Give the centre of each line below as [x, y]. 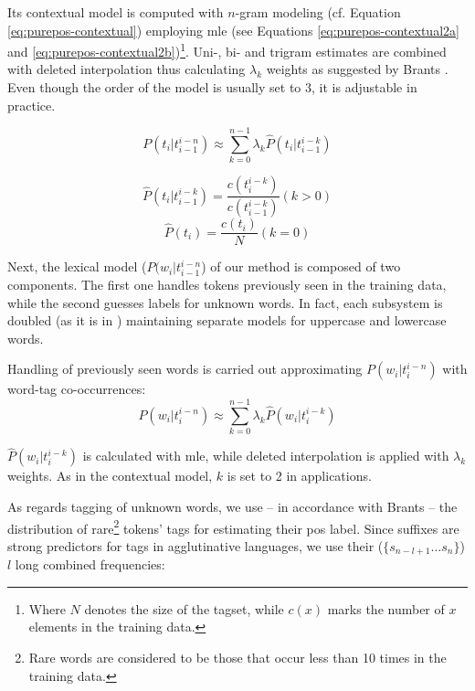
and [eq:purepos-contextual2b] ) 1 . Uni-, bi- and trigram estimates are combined [227, 50]
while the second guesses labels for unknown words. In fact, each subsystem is [225, 302]
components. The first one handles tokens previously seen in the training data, [227, 285]
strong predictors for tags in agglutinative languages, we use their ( [195, 545]
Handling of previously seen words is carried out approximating [185, 369]
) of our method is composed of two [301, 266]
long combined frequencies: [90, 564]
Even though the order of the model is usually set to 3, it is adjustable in [212, 87]
